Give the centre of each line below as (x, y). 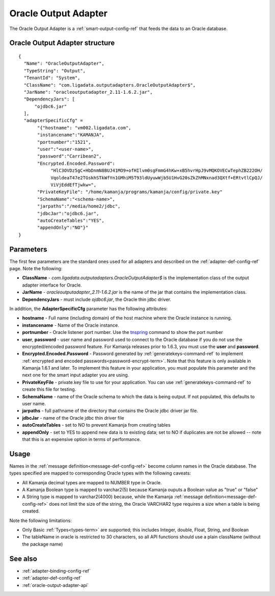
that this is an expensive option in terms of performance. (81, 439)
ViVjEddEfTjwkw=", (74, 185)
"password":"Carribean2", (70, 156)
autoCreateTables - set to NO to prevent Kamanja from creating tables (96, 425)
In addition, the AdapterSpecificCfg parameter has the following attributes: (89, 308)
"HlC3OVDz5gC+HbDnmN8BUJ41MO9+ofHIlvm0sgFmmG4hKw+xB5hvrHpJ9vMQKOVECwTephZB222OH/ (157, 171)
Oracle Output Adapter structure (62, 43)
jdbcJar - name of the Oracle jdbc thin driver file (73, 418)
